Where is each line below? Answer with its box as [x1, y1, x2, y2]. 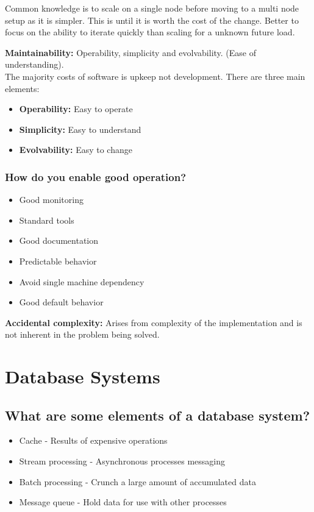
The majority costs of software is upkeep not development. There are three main [5, 69, 305, 82]
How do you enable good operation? [5, 169, 187, 184]
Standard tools [19, 213, 74, 226]
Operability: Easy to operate [19, 102, 133, 115]
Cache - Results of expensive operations [19, 434, 168, 447]
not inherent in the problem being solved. [5, 328, 160, 341]
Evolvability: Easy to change [19, 143, 132, 156]
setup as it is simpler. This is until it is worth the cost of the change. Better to [5, 13, 299, 26]
